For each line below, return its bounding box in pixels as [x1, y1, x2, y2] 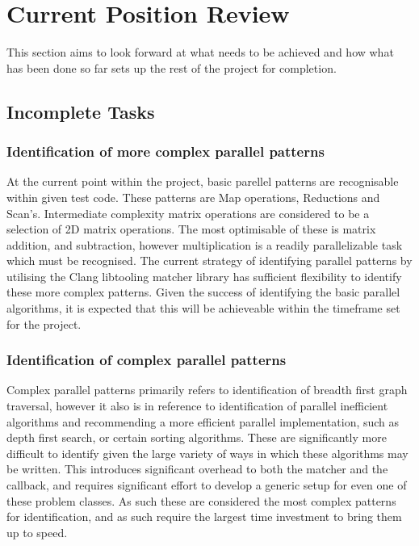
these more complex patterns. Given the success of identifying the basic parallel [6, 283, 400, 300]
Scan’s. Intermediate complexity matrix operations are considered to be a [6, 204, 370, 221]
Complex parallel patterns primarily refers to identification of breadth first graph [6, 381, 408, 398]
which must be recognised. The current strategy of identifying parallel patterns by [6, 252, 413, 269]
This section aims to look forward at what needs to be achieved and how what [6, 44, 394, 61]
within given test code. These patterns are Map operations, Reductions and [6, 188, 380, 205]
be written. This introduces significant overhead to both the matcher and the [6, 460, 388, 477]
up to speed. [6, 523, 68, 540]
